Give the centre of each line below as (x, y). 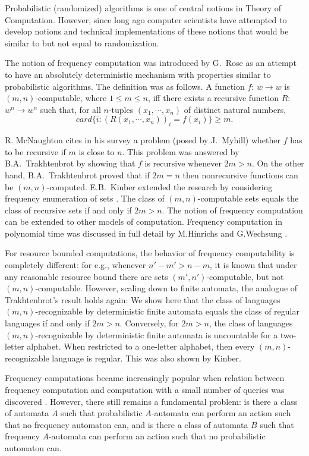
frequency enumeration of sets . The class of (85, 198)
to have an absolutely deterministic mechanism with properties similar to (138, 74)
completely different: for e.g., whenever (75, 265)
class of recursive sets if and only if (68, 210)
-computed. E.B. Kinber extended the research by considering (160, 186)
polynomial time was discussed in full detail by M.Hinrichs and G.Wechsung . (146, 233)
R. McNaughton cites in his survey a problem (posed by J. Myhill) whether (143, 140)
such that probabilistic (102, 413)
